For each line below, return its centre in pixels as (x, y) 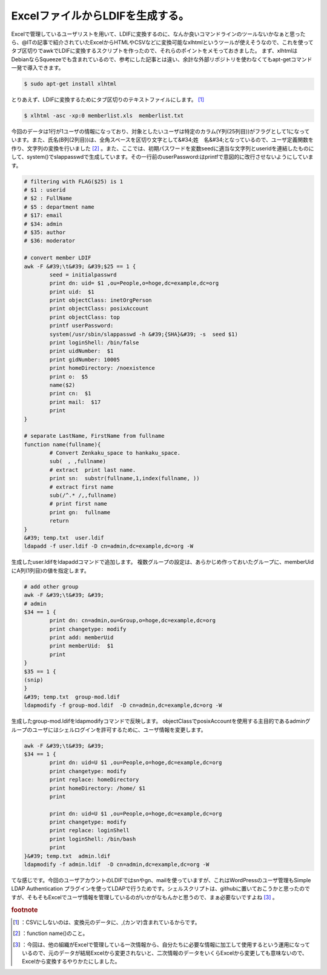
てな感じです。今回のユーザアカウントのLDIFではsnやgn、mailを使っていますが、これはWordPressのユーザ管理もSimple (161, 880)
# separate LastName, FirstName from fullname (94, 436)
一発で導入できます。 (38, 68)
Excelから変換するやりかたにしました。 (71, 962)
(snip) (34, 680)
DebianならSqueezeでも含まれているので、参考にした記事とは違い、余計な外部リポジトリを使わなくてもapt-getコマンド (162, 59)
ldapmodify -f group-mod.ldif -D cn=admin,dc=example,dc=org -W (123, 705)
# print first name (78, 504)
